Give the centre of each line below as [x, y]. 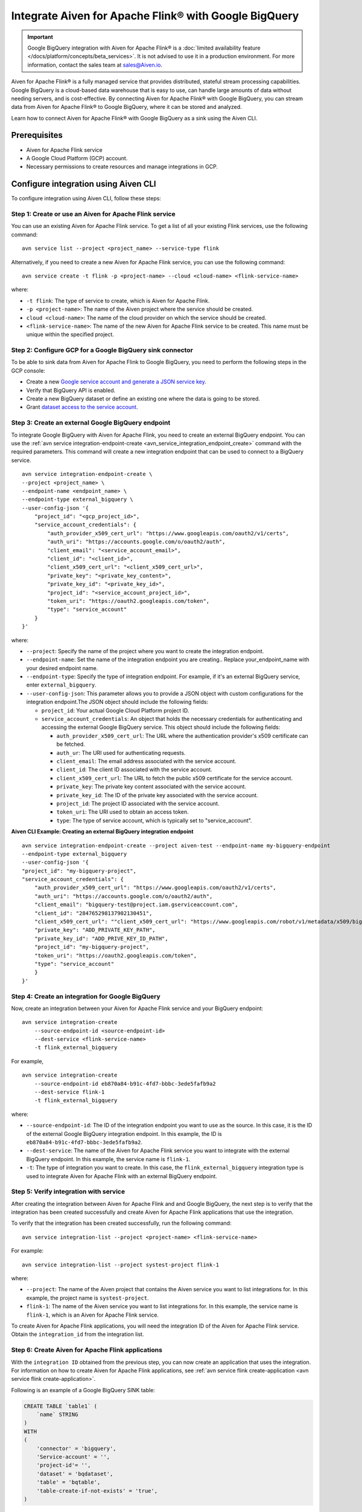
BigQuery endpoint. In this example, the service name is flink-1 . [108, 1159]
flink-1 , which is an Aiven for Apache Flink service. [93, 1315]
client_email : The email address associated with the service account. [146, 761]
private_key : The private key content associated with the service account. [151, 787]
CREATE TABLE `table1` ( [61, 1406]
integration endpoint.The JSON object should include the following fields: [117, 702]
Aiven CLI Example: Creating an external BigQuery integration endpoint [102, 832]
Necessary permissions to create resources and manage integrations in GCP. [122, 167]
